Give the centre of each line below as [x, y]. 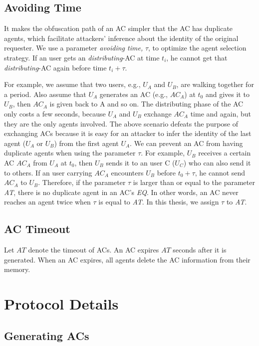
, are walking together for [215, 84]
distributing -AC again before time [55, 67]
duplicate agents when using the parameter [70, 153]
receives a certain [225, 153]
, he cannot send [220, 172]
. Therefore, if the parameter [82, 182]
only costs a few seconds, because [55, 113]
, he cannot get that [197, 57]
